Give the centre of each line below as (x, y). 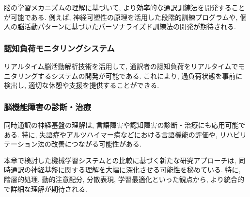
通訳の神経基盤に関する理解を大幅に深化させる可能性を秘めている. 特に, (125, 170)
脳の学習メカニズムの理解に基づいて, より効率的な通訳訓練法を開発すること (125, 7)
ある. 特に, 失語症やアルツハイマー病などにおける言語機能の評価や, (111, 134)
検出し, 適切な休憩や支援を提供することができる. (82, 85)
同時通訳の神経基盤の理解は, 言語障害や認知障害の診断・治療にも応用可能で (125, 125)
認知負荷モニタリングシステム (59, 48)
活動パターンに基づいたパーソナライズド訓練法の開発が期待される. (130, 26)
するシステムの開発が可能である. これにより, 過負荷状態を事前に (140, 75)
